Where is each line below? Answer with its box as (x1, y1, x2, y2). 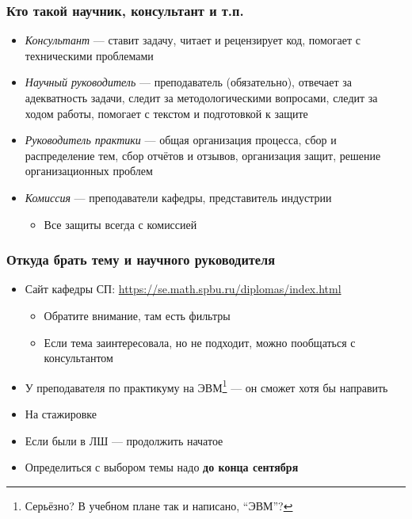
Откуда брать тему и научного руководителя (6, 250, 276, 269)
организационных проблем (25, 162, 153, 179)
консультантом (44, 349, 113, 366)
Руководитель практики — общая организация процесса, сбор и (25, 132, 337, 148)
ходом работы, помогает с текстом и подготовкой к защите (25, 105, 308, 121)
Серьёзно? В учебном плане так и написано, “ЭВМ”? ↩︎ (25, 497, 293, 513)
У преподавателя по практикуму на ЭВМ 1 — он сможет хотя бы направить (25, 376, 388, 395)
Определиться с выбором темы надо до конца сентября (25, 459, 299, 475)
